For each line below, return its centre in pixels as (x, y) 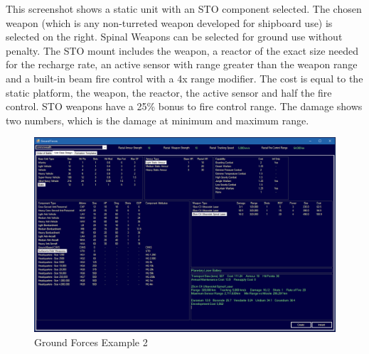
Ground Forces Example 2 (91, 342)
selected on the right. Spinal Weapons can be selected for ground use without (174, 37)
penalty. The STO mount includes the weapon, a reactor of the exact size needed (182, 50)
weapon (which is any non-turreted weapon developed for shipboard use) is (169, 22)
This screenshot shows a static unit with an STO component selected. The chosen (184, 9)
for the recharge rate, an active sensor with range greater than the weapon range (182, 64)
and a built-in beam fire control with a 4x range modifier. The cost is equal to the (184, 78)
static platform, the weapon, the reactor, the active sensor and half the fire (169, 92)
